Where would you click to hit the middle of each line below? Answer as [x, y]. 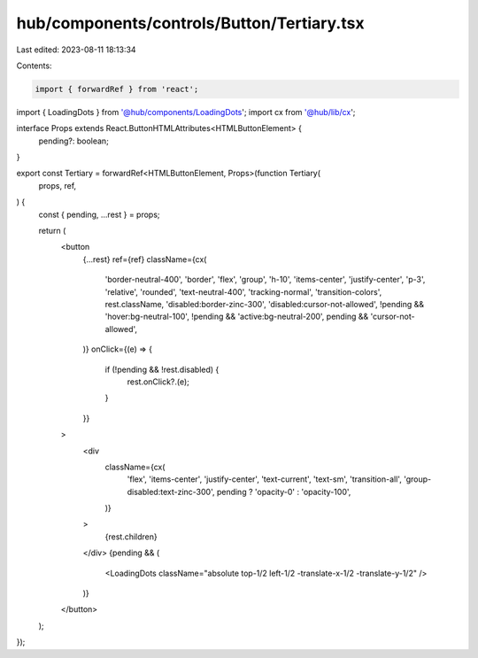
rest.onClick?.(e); [158, 382]
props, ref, [58, 185]
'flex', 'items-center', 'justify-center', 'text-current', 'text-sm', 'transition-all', [264, 479]
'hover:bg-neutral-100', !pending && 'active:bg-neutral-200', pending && [237, 317]
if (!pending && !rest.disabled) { [162, 369]
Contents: [34, 66]
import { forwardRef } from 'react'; [117, 89]
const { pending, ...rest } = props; [99, 214]
